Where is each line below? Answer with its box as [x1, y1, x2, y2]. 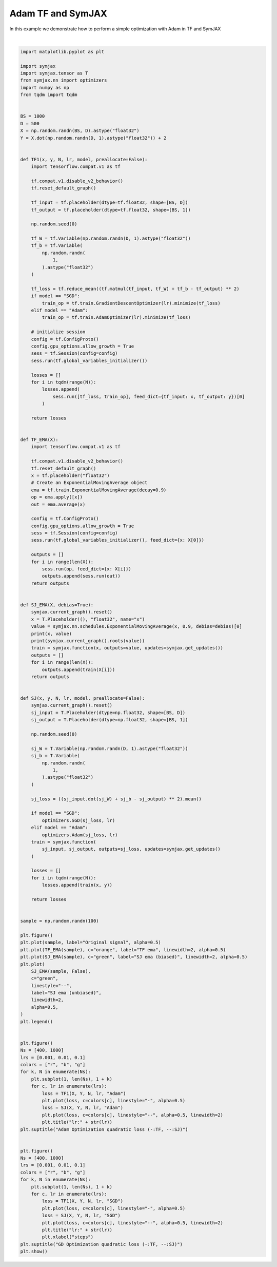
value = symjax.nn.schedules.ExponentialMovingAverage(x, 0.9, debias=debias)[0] [31, 624, 242, 629]
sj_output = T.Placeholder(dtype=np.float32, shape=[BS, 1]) [31, 717, 188, 723]
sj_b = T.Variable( [31, 753, 81, 759]
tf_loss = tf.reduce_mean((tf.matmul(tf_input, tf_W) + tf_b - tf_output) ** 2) [31, 285, 240, 292]
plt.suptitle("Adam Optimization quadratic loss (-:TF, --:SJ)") [20, 1126, 188, 1132]
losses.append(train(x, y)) [42, 882, 113, 888]
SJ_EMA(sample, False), [31, 968, 91, 974]
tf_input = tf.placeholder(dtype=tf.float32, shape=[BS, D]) [31, 200, 188, 205]
